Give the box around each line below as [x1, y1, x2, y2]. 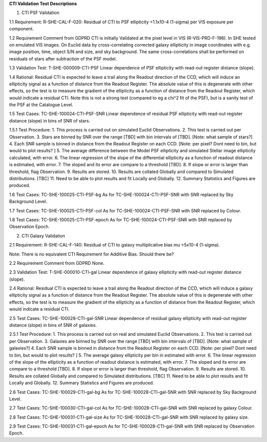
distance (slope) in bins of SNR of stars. [9, 118, 90, 124]
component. [9, 26, 34, 32]
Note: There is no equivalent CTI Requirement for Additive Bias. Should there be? [9, 251, 174, 257]
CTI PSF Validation [21, 10, 59, 16]
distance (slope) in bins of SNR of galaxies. [9, 322, 97, 328]
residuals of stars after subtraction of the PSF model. [9, 56, 117, 62]
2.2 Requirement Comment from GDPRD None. [9, 260, 105, 266]
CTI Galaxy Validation [21, 233, 65, 239]
